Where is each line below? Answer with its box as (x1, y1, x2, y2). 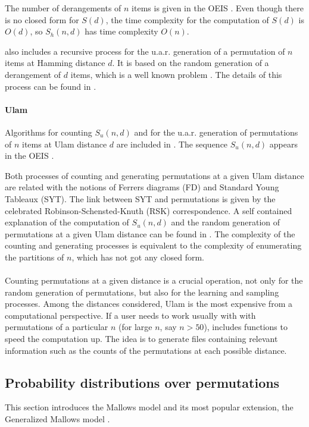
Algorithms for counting (5, 125, 92, 138)
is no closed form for (5, 13, 79, 26)
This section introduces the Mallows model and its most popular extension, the (5, 401, 294, 413)
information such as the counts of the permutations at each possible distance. (5, 344, 287, 356)
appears (269, 137, 298, 150)
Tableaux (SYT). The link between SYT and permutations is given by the (5, 192, 276, 205)
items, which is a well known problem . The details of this (70, 68, 282, 80)
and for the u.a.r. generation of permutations (134, 125, 298, 138)
